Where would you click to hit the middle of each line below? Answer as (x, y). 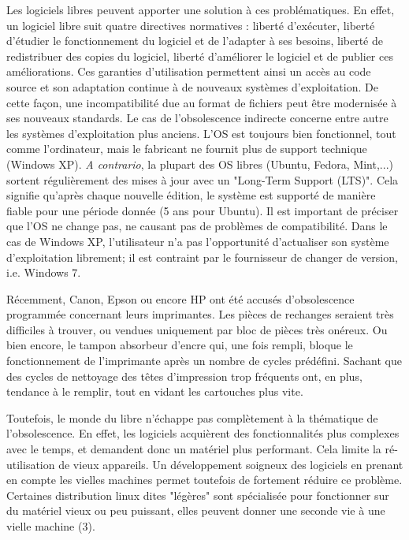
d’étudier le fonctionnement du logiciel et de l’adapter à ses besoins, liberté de (195, 41)
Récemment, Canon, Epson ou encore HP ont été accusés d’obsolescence (180, 298)
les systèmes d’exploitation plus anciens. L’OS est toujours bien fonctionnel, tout (201, 133)
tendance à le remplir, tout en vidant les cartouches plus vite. (155, 391)
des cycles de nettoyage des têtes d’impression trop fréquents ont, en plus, (184, 376)
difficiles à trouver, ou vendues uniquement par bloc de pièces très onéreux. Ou (197, 329)
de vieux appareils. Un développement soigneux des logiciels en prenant (231, 464)
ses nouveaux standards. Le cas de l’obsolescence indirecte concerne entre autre (197, 118)
